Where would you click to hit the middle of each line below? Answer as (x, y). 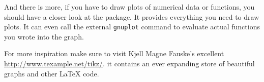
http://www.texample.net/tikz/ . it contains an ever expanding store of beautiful (129, 64)
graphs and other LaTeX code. (52, 73)
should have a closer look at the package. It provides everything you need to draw (132, 16)
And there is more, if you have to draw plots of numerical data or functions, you (129, 7)
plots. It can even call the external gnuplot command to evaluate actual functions (132, 27)
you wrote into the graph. (44, 36)
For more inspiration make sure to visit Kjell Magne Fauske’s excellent (114, 53)
